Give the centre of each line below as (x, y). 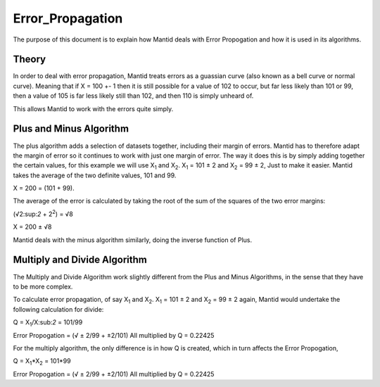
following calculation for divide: (58, 309)
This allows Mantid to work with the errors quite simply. (93, 108)
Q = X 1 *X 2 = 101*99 (42, 362)
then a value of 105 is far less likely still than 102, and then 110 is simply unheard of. (133, 96)
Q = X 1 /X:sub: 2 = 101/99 (48, 323)
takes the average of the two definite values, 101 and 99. (95, 175)
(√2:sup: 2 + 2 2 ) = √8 (43, 213)
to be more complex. (43, 286)
